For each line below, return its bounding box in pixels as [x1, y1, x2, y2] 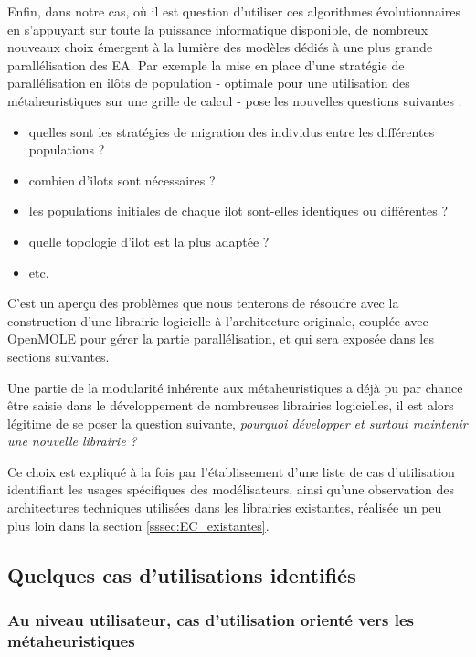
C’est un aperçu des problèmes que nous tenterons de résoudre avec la [7, 293, 399, 313]
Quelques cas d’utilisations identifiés [7, 560, 356, 588]
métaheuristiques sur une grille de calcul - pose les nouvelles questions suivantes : [7, 90, 462, 110]
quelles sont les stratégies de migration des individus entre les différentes [28, 122, 435, 141]
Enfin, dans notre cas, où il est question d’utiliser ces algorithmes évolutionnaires [7, 2, 461, 20]
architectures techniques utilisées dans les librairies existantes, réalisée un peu [7, 498, 442, 517]
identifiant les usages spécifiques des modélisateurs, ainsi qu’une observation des [7, 480, 454, 499]
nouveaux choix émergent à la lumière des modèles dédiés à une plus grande [7, 37, 433, 57]
